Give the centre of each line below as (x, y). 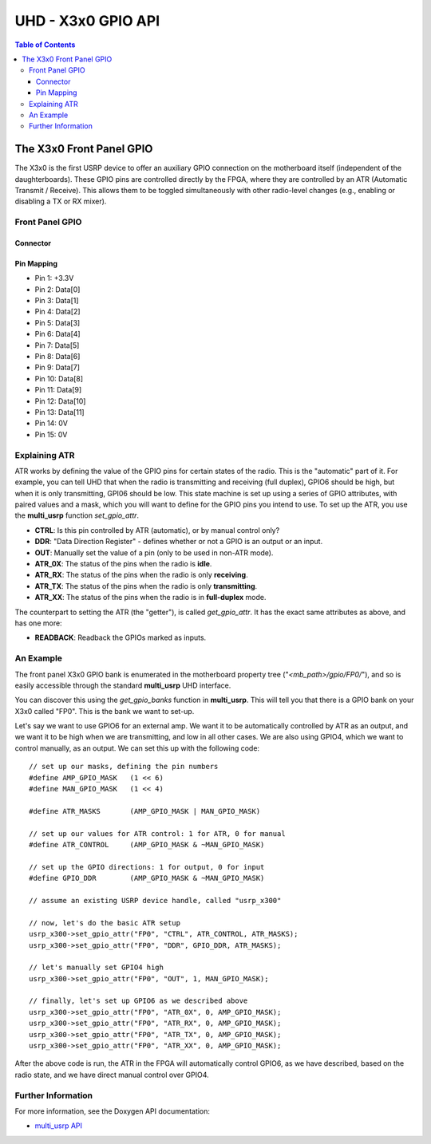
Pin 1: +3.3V (54, 278)
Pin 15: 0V (51, 434)
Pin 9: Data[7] (57, 368)
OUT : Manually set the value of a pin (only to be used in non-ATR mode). (154, 552)
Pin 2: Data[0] (57, 289)
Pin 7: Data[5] (57, 345)
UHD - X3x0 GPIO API (87, 21)
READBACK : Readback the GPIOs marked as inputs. (121, 637)
